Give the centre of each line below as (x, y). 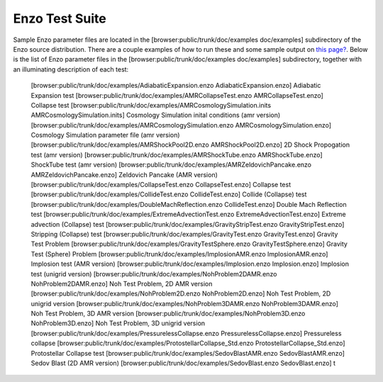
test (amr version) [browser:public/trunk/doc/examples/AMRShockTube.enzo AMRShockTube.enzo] (177, 155)
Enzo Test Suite (60, 18)
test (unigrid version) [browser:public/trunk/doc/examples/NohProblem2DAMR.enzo (154, 274)
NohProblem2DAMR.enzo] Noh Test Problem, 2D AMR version (122, 283)
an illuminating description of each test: (71, 69)
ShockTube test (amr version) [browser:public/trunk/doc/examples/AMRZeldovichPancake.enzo (171, 165)
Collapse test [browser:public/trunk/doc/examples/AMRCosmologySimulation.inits (151, 105)
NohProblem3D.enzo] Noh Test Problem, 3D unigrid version (118, 323)
